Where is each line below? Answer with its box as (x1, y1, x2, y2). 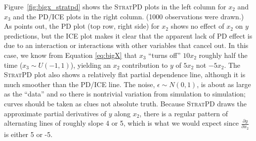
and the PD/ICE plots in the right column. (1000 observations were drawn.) (13, 11, 244, 21)
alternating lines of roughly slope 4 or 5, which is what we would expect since (4, 118, 239, 128)
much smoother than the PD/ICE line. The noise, (4, 79, 155, 89)
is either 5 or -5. (4, 129, 53, 139)
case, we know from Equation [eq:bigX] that (4, 49, 137, 60)
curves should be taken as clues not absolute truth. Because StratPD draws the (4, 98, 247, 108)
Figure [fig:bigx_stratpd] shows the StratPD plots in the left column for (4, 1, 226, 11)
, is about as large (197, 79, 251, 89)
